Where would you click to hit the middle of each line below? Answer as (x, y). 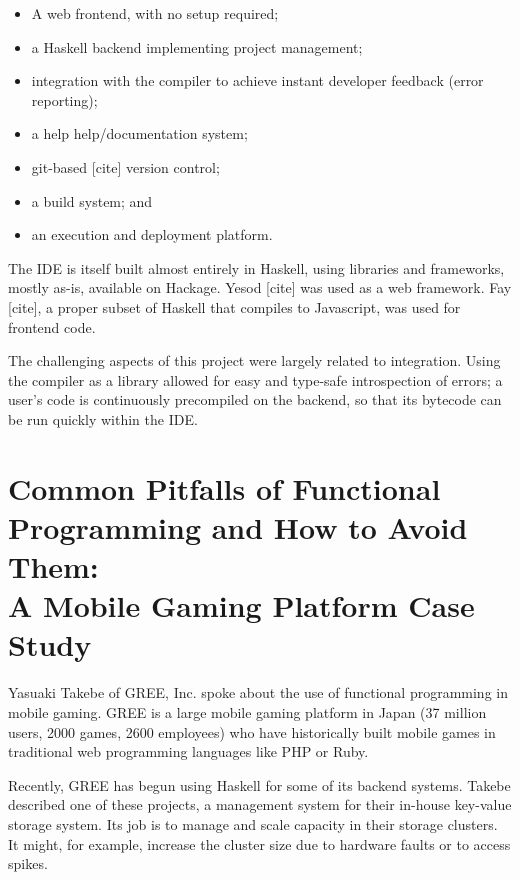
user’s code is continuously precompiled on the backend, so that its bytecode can (255, 399)
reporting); (64, 99)
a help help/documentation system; (139, 133)
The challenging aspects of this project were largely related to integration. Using (254, 360)
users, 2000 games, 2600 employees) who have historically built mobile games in (252, 731)
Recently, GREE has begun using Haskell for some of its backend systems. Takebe (259, 784)
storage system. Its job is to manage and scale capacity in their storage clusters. (253, 823)
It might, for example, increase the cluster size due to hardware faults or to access (259, 843)
